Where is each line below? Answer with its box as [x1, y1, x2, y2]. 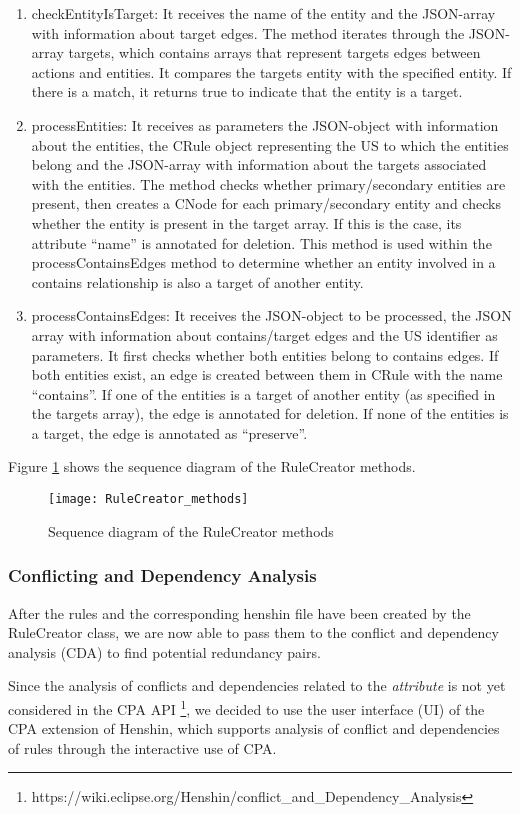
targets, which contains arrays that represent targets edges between [68, 42, 481, 63]
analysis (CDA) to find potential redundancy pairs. [8, 641, 321, 662]
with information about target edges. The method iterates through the [31, 22, 465, 43]
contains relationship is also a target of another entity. [31, 271, 364, 292]
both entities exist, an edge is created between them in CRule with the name [31, 364, 503, 385]
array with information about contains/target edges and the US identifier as [31, 324, 498, 345]
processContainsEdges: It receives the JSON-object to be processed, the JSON [31, 305, 512, 326]
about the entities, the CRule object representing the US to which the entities [31, 134, 509, 155]
